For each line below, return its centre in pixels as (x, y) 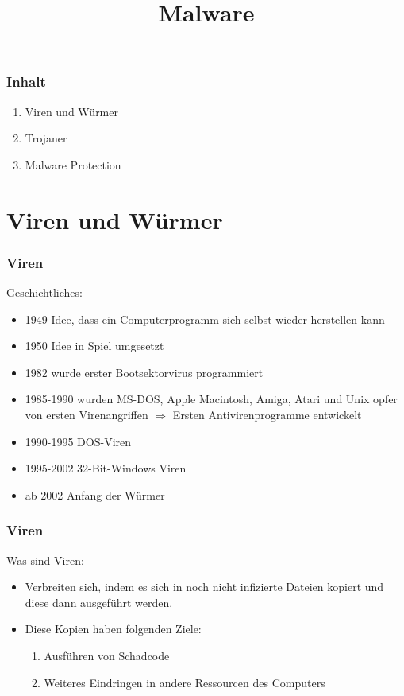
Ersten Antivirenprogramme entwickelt (267, 415)
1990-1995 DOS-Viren (78, 441)
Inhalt (26, 82)
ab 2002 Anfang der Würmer (95, 494)
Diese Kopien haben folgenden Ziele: (113, 629)
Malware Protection (73, 164)
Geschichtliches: (44, 292)
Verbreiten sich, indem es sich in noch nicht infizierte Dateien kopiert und (204, 587)
